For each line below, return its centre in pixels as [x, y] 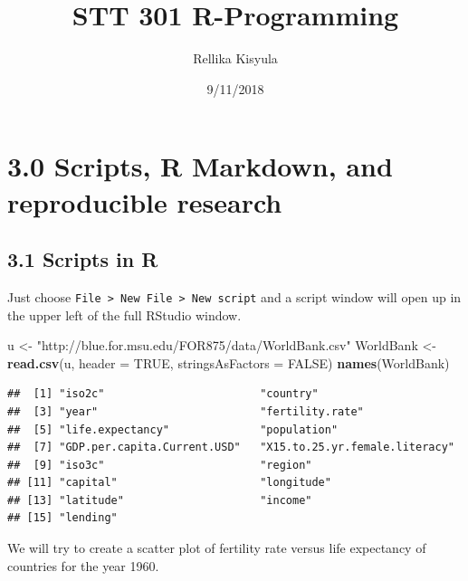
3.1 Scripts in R [83, 259]
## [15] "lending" [62, 518]
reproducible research [145, 201]
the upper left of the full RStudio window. [124, 314]
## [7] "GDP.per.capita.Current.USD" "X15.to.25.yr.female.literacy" [231, 448]
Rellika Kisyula [235, 58]
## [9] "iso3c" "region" [160, 465]
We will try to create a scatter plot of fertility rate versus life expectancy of [217, 548]
